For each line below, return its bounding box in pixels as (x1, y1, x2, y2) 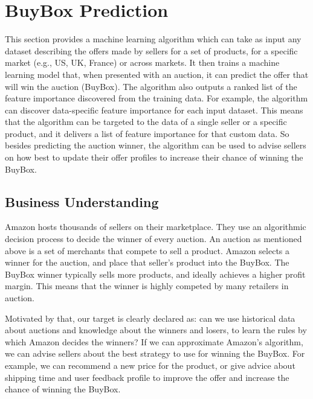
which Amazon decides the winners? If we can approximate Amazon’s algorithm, (5, 335, 303, 348)
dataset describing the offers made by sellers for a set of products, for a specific (5, 44, 298, 57)
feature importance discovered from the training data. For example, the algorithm (5, 92, 308, 104)
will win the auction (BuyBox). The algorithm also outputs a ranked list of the (5, 80, 297, 92)
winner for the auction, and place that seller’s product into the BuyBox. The (5, 256, 289, 269)
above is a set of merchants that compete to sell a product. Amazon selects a (5, 244, 290, 257)
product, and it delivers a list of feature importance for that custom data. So (5, 127, 289, 139)
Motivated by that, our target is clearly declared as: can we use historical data (5, 311, 295, 324)
